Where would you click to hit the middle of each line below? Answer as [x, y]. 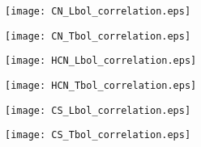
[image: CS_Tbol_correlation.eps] [98, 135]
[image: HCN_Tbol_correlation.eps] [101, 85]
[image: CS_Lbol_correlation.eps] [98, 110]
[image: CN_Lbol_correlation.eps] [98, 11]
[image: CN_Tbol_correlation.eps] [98, 36]
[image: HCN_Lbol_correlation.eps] [101, 61]
